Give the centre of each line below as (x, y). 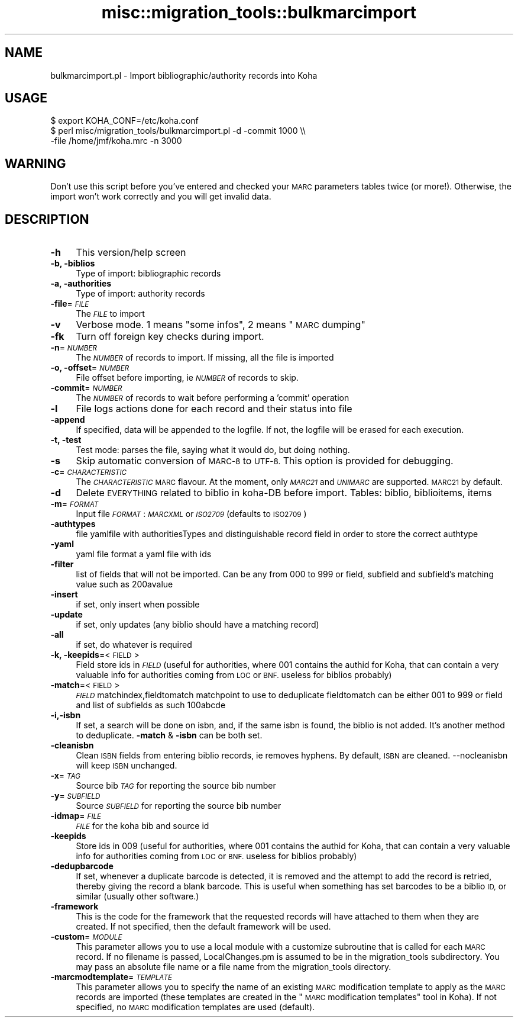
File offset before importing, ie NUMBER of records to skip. (187, 378)
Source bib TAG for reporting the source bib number (176, 786)
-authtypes (73, 524)
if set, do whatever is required (134, 645)
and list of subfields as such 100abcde (151, 705)
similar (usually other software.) (137, 896)
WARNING (35, 163)
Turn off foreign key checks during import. (170, 337)
